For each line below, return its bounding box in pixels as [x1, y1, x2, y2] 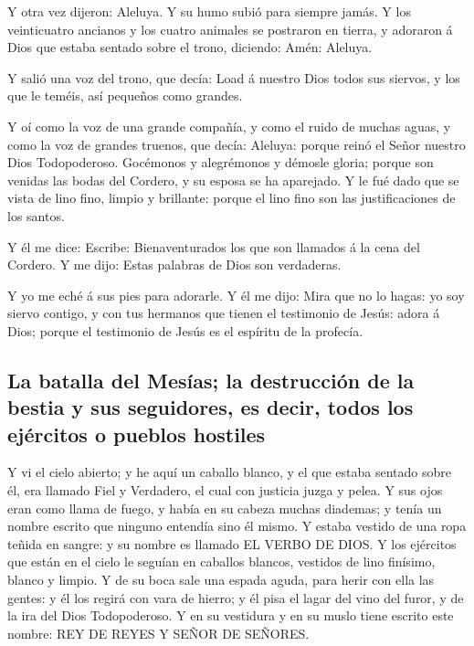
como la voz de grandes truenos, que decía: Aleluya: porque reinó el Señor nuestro [7, 134, 466, 154]
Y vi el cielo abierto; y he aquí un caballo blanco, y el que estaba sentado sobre [7, 462, 452, 482]
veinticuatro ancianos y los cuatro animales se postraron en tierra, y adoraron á [7, 19, 453, 38]
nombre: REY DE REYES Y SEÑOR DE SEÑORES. [7, 623, 310, 642]
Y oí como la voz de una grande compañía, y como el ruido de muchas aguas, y [7, 116, 451, 135]
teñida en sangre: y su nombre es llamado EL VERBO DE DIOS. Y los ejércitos [7, 534, 457, 553]
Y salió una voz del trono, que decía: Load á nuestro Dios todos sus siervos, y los [7, 68, 460, 87]
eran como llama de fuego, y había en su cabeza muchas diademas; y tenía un [7, 498, 442, 517]
